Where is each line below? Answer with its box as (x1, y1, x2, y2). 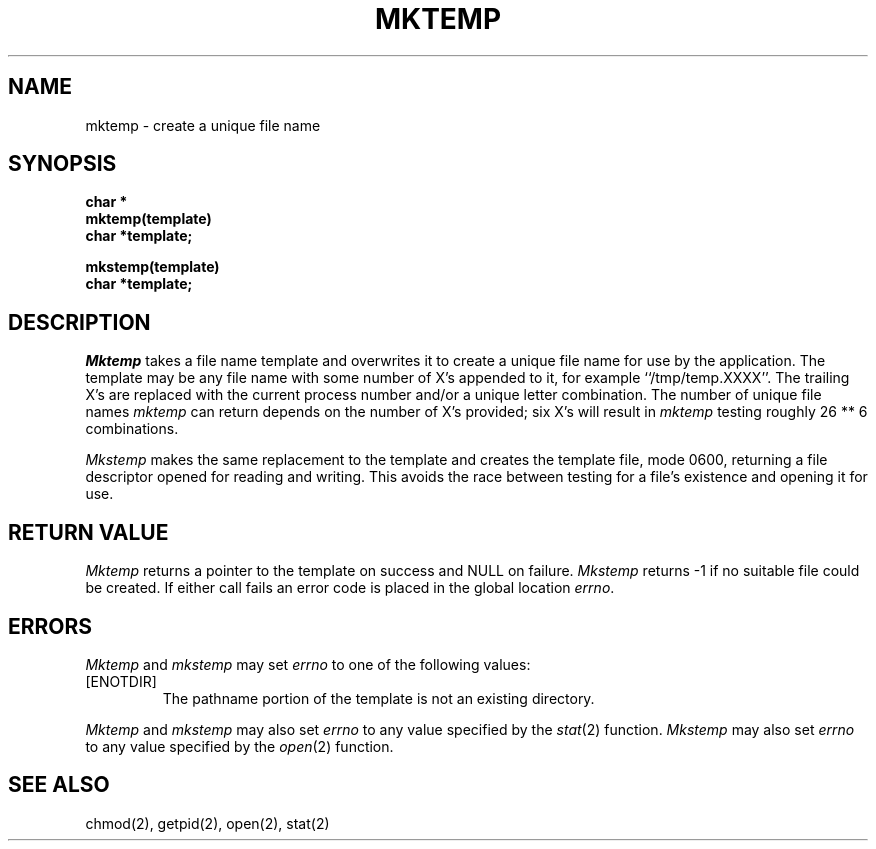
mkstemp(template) (85, 258, 220, 276)
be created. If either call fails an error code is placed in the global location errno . (85, 579, 615, 597)
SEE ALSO (8, 772, 110, 798)
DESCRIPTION (8, 309, 151, 335)
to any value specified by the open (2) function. (85, 737, 394, 755)
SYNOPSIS (8, 151, 117, 177)
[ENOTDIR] (85, 672, 157, 690)
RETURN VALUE (8, 519, 169, 545)
